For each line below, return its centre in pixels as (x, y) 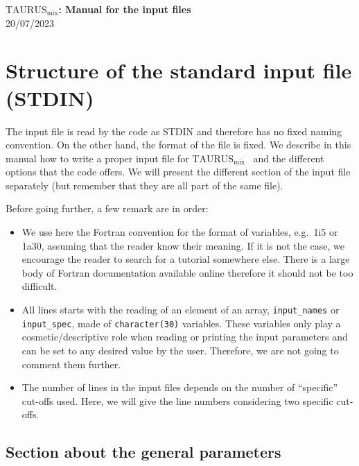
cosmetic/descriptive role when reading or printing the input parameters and (185, 337)
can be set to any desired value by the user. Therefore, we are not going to (180, 350)
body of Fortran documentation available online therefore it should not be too (187, 272)
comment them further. (71, 364)
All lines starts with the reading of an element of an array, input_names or (181, 310)
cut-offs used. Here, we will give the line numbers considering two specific (177, 400)
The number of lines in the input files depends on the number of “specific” (180, 387)
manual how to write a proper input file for (97, 158)
